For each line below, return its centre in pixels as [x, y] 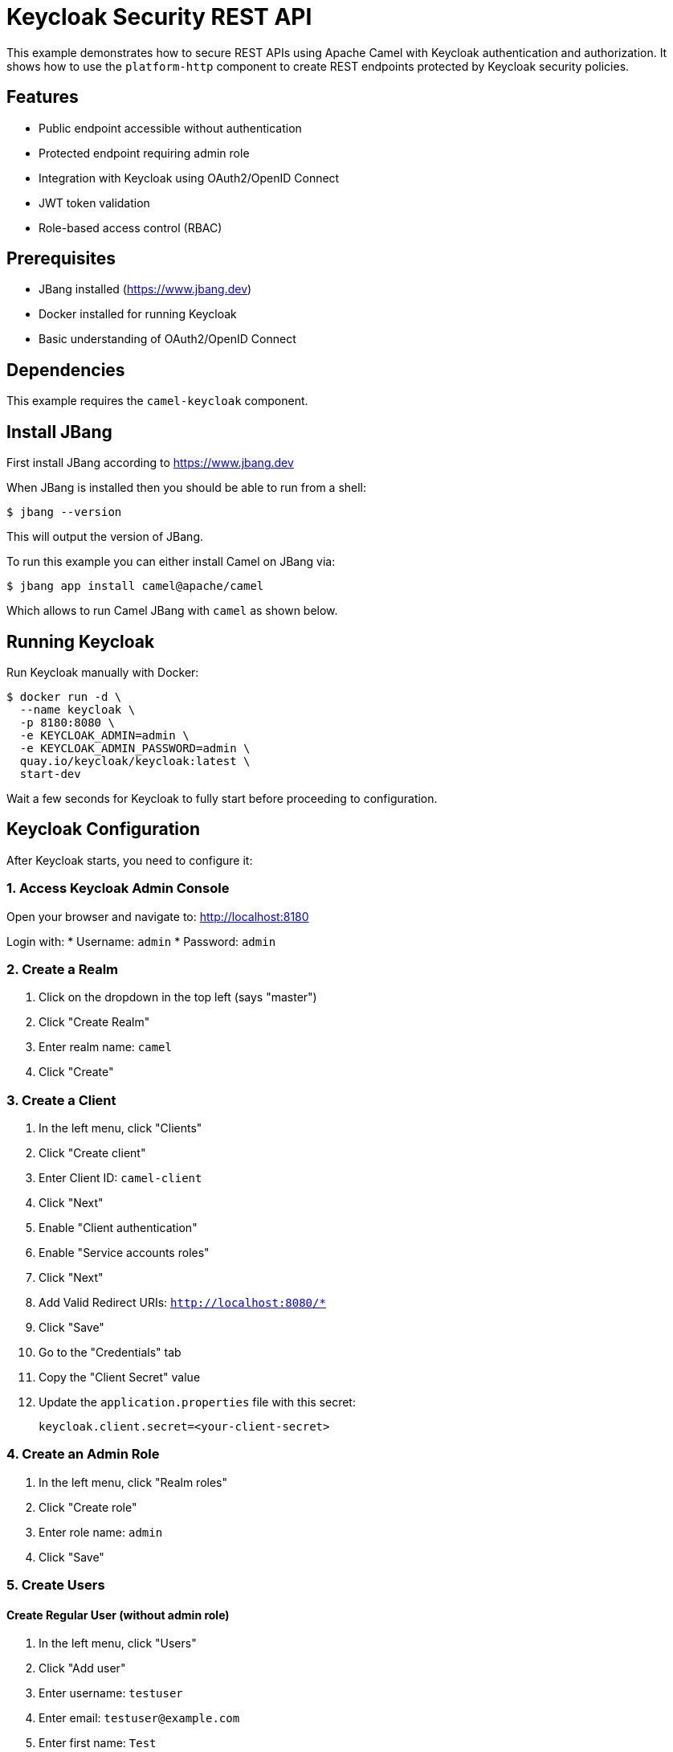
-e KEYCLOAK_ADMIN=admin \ [104, 735]
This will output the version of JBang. [105, 537]
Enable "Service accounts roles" [124, 1253]
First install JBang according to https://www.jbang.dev [150, 463]
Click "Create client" [92, 1153]
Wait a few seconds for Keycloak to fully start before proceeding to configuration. [222, 798]
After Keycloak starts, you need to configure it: [130, 860]
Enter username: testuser [111, 1693]
